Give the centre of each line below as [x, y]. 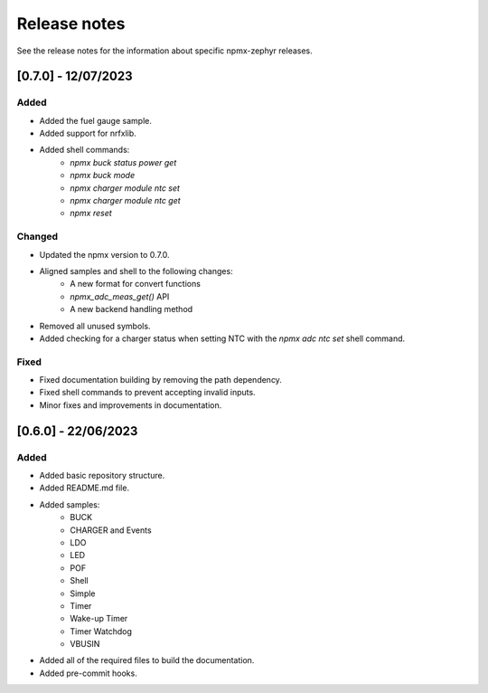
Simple [83, 593]
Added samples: [70, 504]
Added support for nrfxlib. [88, 133]
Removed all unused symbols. [95, 326]
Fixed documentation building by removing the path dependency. [160, 380]
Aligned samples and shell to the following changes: [136, 271]
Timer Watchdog [101, 631]
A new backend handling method [131, 309]
